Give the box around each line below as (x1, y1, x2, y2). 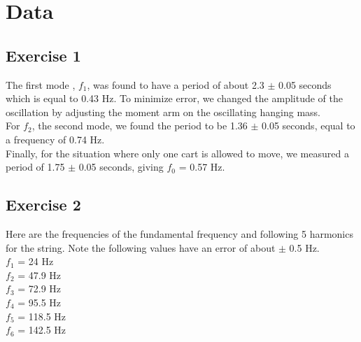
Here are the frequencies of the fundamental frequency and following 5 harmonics (6, 226, 353, 241)
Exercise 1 (6, 44, 81, 66)
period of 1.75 (6, 159, 65, 174)
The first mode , (6, 77, 76, 92)
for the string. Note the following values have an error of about (6, 240, 276, 255)
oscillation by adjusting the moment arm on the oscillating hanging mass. (6, 104, 320, 119)
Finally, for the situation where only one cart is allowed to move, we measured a (6, 145, 349, 160)
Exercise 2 (6, 194, 81, 215)
